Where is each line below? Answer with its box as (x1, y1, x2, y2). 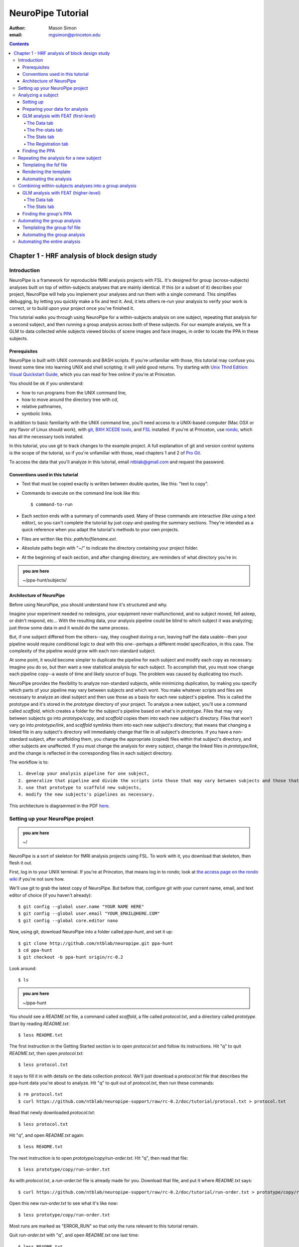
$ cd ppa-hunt (18, 947, 52, 953)
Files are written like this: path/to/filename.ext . (21, 536, 117, 542)
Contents (9, 41, 29, 47)
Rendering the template (22, 169, 71, 175)
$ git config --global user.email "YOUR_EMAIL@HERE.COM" (18, 911, 160, 916)
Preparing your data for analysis (22, 106, 88, 112)
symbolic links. (21, 411, 52, 416)
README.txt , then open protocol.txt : (9, 1050, 84, 1056)
